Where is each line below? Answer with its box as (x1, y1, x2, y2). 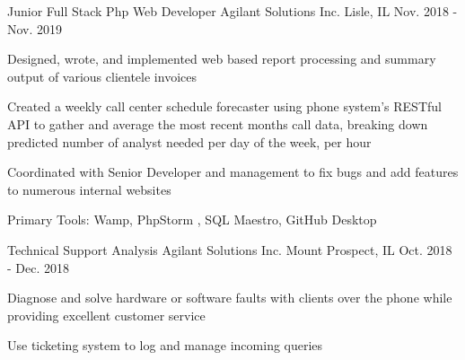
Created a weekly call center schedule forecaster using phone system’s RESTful (7, 97, 442, 116)
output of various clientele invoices (7, 66, 197, 85)
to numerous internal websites (7, 180, 171, 198)
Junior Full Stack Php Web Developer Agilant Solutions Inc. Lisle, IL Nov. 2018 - (7, 2, 458, 20)
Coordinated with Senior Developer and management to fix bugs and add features (7, 162, 459, 181)
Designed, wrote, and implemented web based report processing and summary (7, 49, 436, 68)
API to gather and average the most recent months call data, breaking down (7, 114, 428, 133)
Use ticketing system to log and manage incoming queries (7, 336, 323, 355)
